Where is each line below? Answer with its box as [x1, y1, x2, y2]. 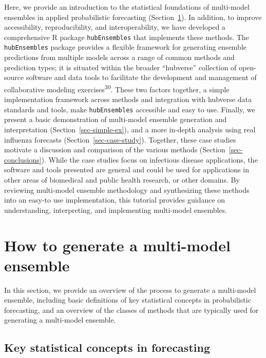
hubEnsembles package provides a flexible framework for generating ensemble [4, 42, 247, 52]
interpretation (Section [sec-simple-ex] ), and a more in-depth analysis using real [4, 124, 256, 134]
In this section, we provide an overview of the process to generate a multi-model [4, 284, 256, 295]
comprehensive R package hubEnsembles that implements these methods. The [4, 31, 249, 42]
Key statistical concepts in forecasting [4, 340, 210, 355]
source [4, 72, 24, 83]
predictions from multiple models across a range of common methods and [4, 52, 235, 63]
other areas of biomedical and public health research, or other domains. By [4, 174, 240, 185]
